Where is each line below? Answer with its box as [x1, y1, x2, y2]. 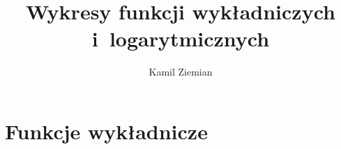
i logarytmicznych [91, 24, 270, 53]
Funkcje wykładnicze [5, 116, 208, 145]
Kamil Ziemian [149, 64, 213, 79]
